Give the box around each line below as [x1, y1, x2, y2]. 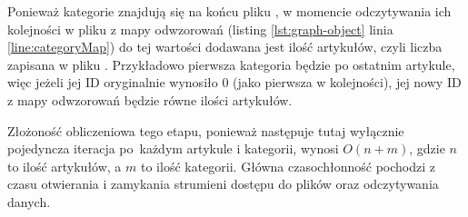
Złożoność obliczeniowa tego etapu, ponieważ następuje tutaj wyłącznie [7, 121, 404, 140]
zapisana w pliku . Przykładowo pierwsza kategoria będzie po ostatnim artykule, [7, 54, 455, 74]
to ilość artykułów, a [7, 156, 122, 175]
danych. [7, 192, 51, 211]
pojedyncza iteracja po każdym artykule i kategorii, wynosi [7, 139, 339, 158]
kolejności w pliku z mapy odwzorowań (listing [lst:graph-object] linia [7, 19, 393, 38]
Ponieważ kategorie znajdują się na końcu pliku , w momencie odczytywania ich [7, 2, 452, 20]
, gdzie [409, 139, 445, 158]
